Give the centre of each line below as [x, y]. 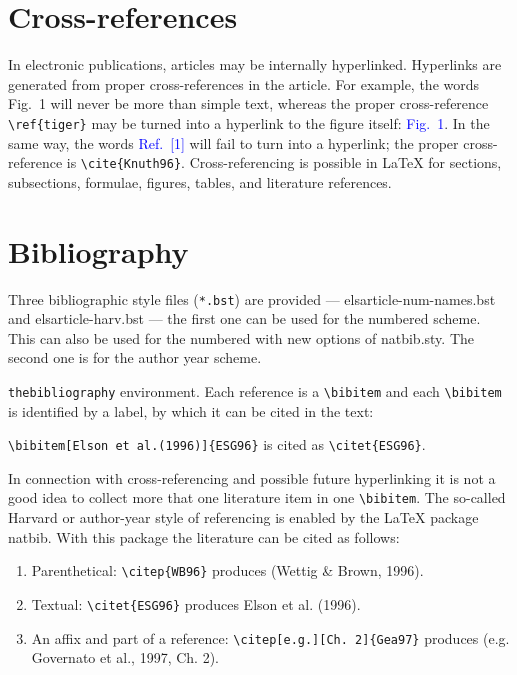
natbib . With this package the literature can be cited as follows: [204, 536]
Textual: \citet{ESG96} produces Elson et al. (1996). [196, 603]
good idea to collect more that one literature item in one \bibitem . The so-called [257, 497]
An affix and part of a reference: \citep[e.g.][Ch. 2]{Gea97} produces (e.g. [270, 637]
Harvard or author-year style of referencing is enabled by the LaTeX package [243, 517]
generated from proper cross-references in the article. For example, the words [244, 83]
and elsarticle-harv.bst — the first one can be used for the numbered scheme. [244, 318]
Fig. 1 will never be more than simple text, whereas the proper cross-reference [248, 103]
